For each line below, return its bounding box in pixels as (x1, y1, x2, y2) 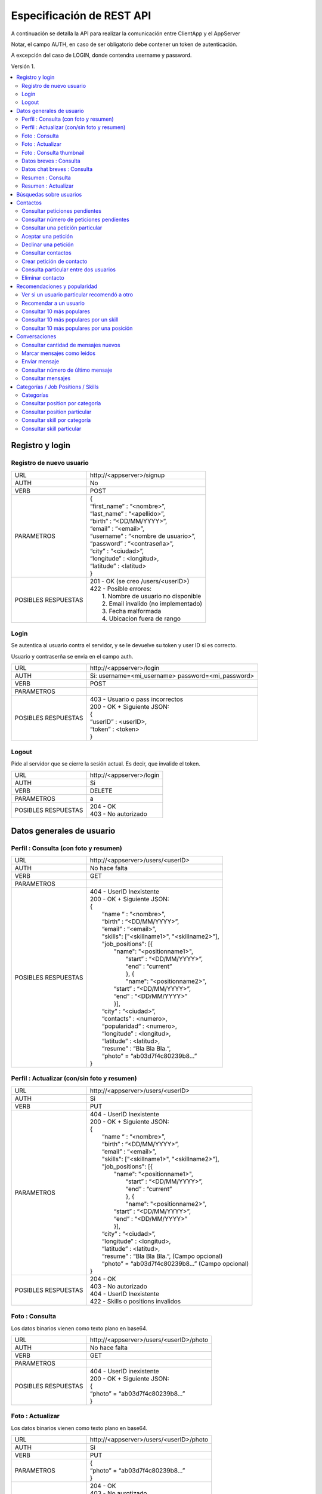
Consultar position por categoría (21, 400, 101, 407)
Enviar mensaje (21, 358, 60, 365)
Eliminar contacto (21, 274, 65, 281)
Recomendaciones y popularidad (16, 283, 98, 290)
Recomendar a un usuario (21, 299, 85, 307)
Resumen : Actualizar (21, 182, 74, 189)
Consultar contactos (21, 249, 72, 256)
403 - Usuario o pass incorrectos (89, 695, 184, 703)
